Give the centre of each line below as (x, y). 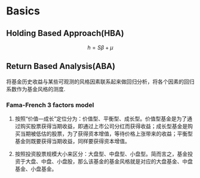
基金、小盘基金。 (36, 169)
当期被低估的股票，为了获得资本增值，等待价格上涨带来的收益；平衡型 (106, 134)
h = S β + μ (100, 47)
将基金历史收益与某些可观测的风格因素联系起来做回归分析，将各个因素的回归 (100, 82)
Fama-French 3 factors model (50, 105)
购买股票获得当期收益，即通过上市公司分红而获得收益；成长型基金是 (104, 126)
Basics (23, 11)
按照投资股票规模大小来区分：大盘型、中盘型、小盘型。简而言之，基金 (101, 154)
